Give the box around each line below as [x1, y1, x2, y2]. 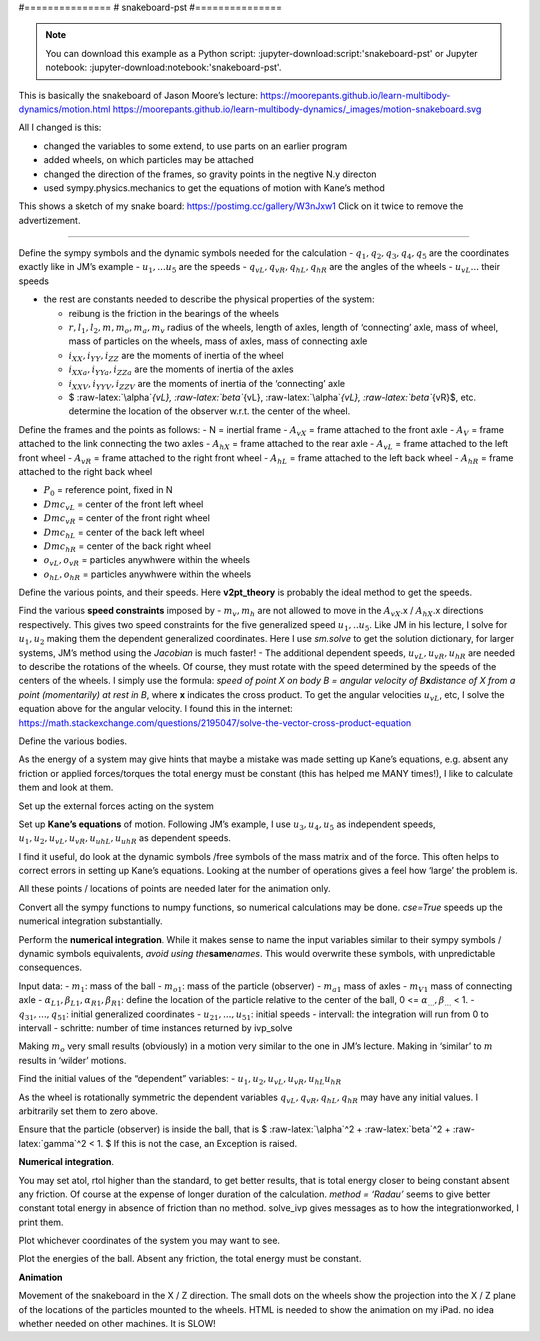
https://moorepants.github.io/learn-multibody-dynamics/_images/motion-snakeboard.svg [112, 103, 482, 115]
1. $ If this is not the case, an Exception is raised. [96, 1137, 298, 1149]
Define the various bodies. [18, 735, 128, 747]
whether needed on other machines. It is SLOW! [18, 1318, 217, 1330]
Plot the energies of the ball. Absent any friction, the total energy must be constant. [18, 1253, 362, 1265]
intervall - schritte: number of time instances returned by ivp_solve [18, 1022, 293, 1034]
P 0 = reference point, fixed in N [43, 484, 174, 499]
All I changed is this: [18, 121, 102, 134]
